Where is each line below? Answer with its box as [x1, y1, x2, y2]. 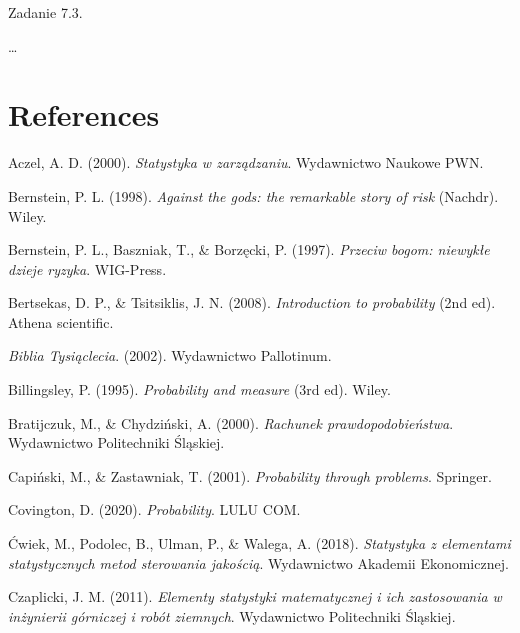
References [8, 94, 160, 135]
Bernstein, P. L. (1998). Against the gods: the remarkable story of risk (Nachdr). [8, 185, 499, 206]
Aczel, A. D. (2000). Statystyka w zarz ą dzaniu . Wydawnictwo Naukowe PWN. [8, 152, 484, 173]
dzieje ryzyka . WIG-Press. [8, 258, 167, 279]
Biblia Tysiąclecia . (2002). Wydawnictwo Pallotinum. [8, 345, 332, 366]
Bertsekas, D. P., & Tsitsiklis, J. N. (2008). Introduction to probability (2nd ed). [8, 292, 496, 313]
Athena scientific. [8, 311, 114, 332]
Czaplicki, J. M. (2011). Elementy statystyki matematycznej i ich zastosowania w [8, 586, 502, 607]
